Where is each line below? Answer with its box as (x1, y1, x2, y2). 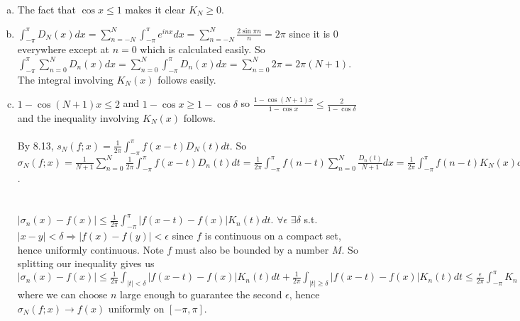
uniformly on (108, 300, 165, 315)
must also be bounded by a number (175, 242, 329, 257)
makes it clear (125, 2, 186, 16)
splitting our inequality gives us (17, 256, 155, 271)
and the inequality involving (17, 110, 140, 125)
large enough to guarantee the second (119, 287, 282, 302)
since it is (289, 26, 331, 40)
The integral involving (17, 72, 114, 86)
